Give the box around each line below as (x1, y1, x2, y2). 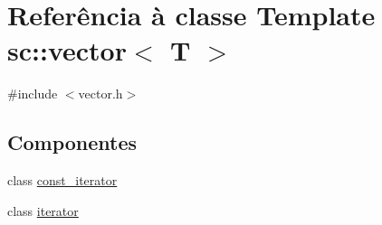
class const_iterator (7, 171, 118, 190)
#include (7, 84, 58, 103)
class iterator (7, 201, 79, 220)
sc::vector (7, 32, 127, 69)
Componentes (7, 128, 138, 156)
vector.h (78, 84, 123, 103)
